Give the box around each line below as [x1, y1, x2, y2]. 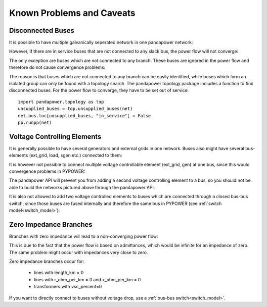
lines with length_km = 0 [34, 270, 84, 276]
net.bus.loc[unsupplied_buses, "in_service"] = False [18, 113, 151, 118]
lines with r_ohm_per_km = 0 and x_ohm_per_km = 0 [34, 276, 141, 282]
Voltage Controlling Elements [9, 132, 101, 141]
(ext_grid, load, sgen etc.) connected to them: [29, 153, 122, 158]
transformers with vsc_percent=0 [34, 284, 102, 290]
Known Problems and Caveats [9, 7, 135, 18]
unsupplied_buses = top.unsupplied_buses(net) [18, 106, 133, 111]
